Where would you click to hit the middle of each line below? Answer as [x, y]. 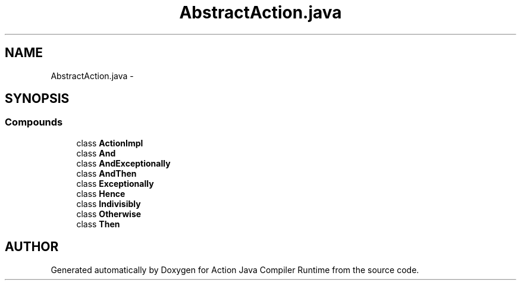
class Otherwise [109, 214]
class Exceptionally [115, 183]
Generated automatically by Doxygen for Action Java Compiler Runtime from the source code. [235, 270]
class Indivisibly [109, 203]
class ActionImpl [110, 143]
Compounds [34, 122]
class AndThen [106, 173]
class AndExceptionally [123, 163]
